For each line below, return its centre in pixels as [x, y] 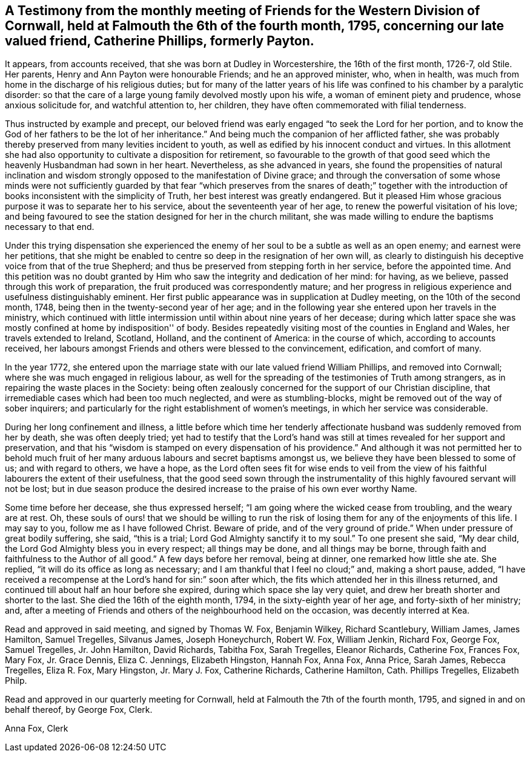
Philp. [16, 681]
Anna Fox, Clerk [37, 729]
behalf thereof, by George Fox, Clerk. [79, 710]
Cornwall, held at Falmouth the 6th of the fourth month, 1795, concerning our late [255, 26]
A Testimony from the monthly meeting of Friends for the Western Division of [243, 11]
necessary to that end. [50, 227]
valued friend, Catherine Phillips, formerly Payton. [160, 41]
